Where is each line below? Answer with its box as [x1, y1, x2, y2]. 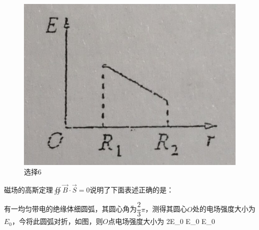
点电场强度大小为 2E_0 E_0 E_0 [108, 216, 215, 226]
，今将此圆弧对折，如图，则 [12, 216, 103, 226]
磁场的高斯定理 [4, 184, 53, 195]
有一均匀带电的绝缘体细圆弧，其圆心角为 [4, 203, 137, 214]
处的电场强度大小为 [192, 203, 256, 214]
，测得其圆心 [145, 203, 187, 214]
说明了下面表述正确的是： [89, 184, 174, 195]
